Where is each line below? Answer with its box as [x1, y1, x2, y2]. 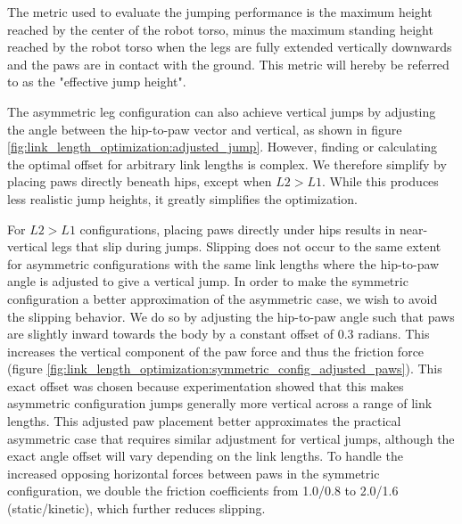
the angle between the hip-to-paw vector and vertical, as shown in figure [7, 119, 402, 138]
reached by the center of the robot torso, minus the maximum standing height [7, 20, 433, 38]
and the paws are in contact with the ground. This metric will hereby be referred [7, 54, 450, 73]
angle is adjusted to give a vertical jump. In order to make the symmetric [7, 272, 408, 291]
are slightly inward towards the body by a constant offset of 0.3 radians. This [7, 324, 430, 343]
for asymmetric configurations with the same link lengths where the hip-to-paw [7, 254, 440, 273]
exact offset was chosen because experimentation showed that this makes [7, 376, 404, 395]
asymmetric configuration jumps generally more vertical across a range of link [7, 394, 433, 413]
